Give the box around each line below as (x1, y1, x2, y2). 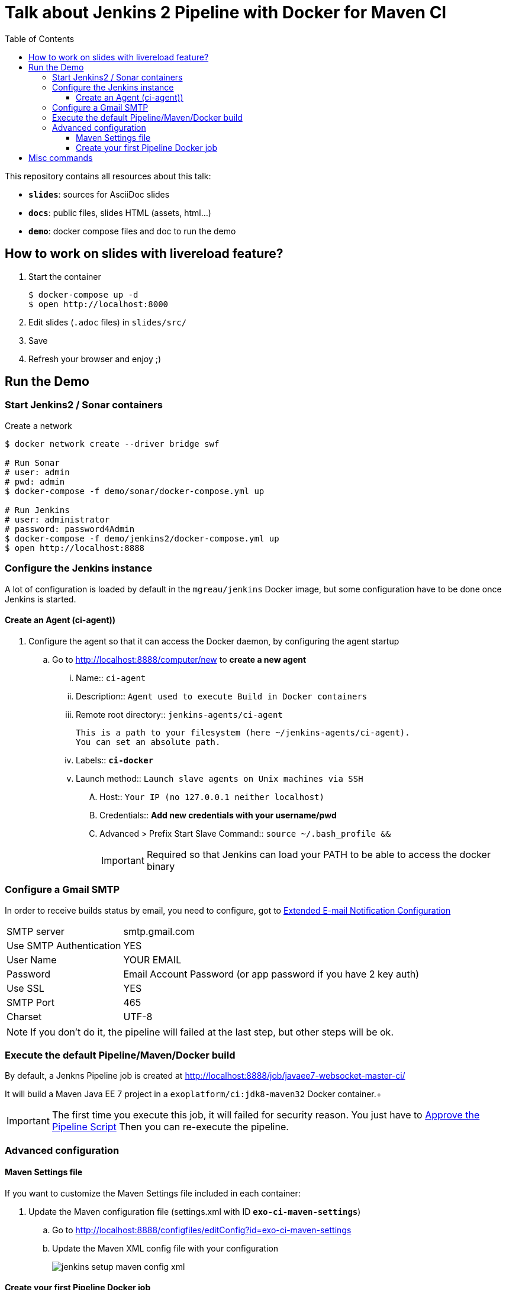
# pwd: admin (5, 476, 65, 486)
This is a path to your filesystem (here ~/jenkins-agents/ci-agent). (76, 727, 410, 737)
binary (146, 860, 175, 872)
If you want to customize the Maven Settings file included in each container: (5, 1188, 301, 1198)
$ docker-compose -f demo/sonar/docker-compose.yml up (5, 486, 265, 496)
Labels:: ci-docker (76, 754, 154, 765)
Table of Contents (5, 33, 75, 44)
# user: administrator (5, 514, 110, 524)
